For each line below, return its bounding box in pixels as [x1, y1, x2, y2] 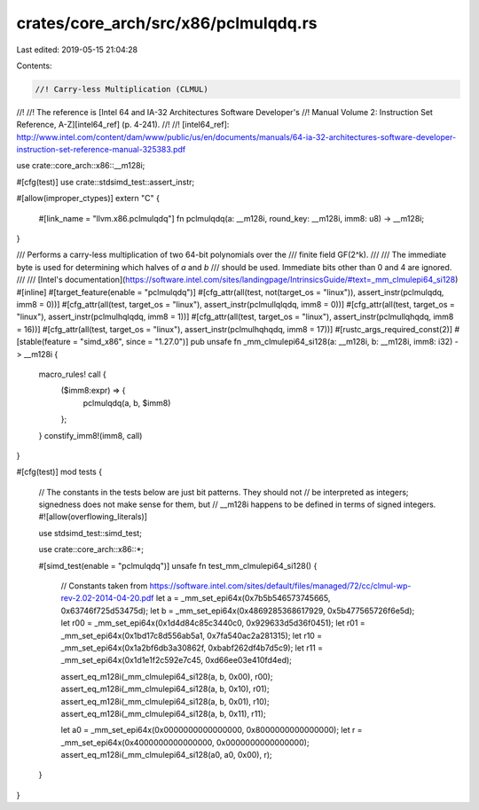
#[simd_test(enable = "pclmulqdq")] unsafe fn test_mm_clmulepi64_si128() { [38, 560, 318, 571]
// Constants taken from [60, 580, 148, 591]
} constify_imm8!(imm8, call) [38, 430, 143, 440]
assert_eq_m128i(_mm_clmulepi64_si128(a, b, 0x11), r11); [60, 708, 266, 719]
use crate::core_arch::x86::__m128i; [16, 160, 145, 171]
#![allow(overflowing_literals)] [38, 511, 148, 522]
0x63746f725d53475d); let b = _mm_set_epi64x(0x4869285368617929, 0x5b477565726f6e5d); [60, 605, 415, 616]
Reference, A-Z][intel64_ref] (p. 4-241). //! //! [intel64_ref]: [16, 120, 230, 130]
